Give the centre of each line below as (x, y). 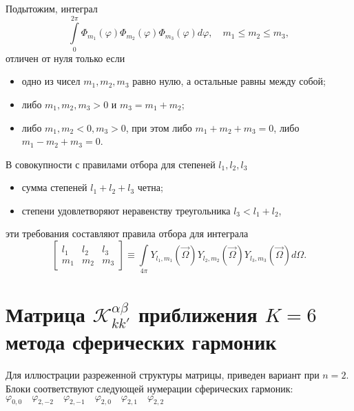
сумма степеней (54, 187)
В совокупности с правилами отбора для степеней (111, 164)
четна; (150, 187)
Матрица (45, 313)
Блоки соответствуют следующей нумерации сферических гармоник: (149, 388)
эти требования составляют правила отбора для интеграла (127, 233)
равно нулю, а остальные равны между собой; (229, 81)
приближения (198, 313)
